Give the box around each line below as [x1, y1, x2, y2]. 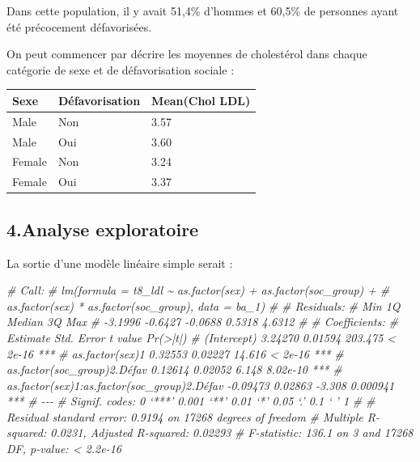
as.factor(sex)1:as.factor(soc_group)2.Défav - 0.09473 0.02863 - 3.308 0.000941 [6, 376, 395, 393]
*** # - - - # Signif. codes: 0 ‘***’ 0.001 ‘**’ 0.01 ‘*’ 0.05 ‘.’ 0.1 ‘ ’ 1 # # [6, 392, 375, 409]
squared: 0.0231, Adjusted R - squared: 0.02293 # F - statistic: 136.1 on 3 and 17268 [6, 424, 414, 441]
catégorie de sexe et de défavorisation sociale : [6, 61, 235, 78]
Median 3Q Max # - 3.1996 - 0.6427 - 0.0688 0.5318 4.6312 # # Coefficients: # [6, 313, 398, 330]
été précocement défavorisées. [6, 18, 152, 35]
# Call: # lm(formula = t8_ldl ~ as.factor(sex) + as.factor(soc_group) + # [6, 282, 390, 299]
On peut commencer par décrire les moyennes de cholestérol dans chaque [6, 45, 367, 62]
